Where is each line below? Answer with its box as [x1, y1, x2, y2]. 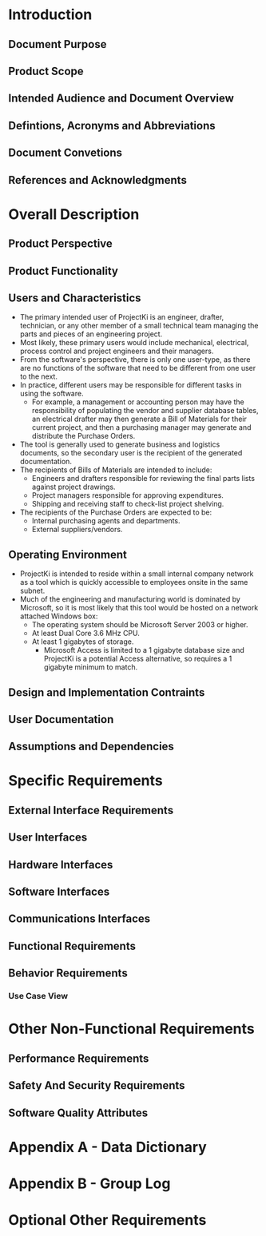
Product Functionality [8, 264, 118, 277]
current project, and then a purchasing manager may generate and [31, 423, 252, 432]
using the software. [19, 389, 84, 399]
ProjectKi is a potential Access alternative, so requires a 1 [43, 654, 232, 664]
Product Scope [8, 64, 84, 77]
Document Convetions [8, 146, 122, 160]
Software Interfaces [8, 885, 110, 899]
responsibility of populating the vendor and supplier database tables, [31, 406, 259, 415]
